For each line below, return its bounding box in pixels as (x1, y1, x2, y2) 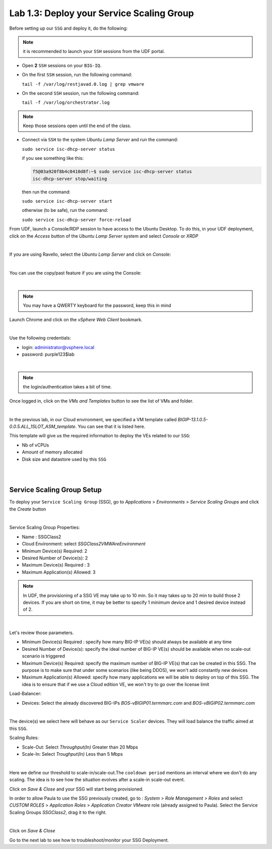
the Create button (9, 506, 46, 512)
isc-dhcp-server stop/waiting (32, 176, 107, 182)
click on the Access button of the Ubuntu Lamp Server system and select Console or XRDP (9, 233, 198, 239)
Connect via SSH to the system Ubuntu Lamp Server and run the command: (22, 137, 178, 143)
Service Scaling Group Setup (9, 486, 102, 494)
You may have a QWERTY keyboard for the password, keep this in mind (23, 303, 171, 309)
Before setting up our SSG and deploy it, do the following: (9, 25, 128, 31)
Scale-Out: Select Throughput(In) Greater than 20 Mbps (22, 744, 139, 750)
